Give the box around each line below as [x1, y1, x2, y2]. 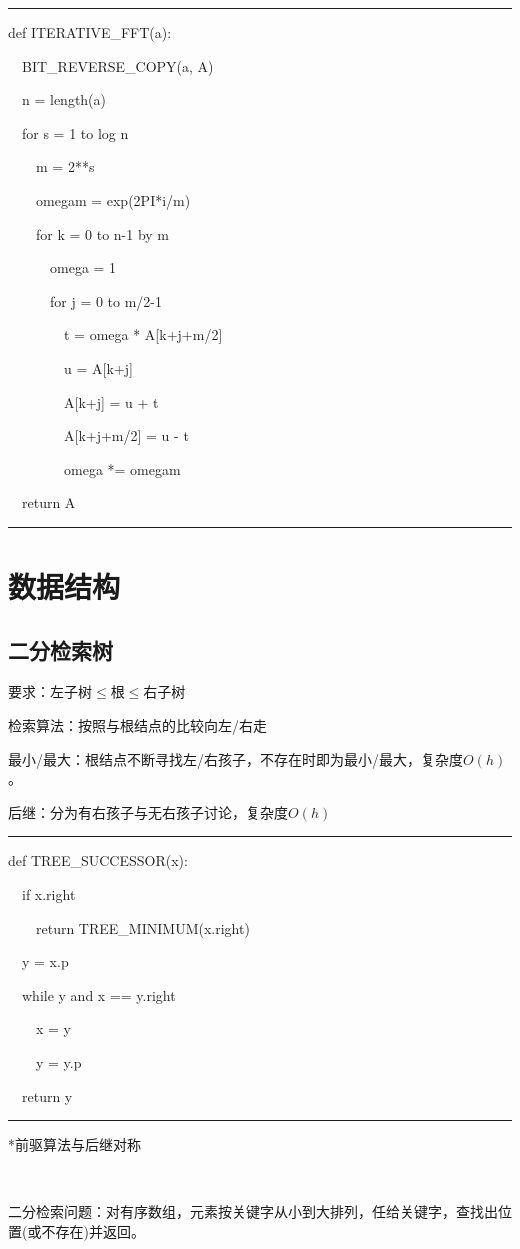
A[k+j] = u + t [63, 391, 159, 412]
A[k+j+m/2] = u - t [63, 425, 189, 446]
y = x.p [21, 951, 69, 972]
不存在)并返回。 [41, 1220, 145, 1241]
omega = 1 [49, 257, 117, 278]
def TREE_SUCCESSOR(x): [8, 850, 188, 871]
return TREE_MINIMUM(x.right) [35, 917, 250, 938]
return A [21, 492, 76, 513]
